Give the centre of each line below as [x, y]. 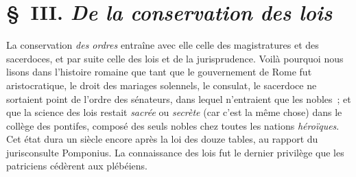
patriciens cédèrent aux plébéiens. [77, 166]
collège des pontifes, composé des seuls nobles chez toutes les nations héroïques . [173, 125]
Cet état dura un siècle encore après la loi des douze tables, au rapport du [162, 139]
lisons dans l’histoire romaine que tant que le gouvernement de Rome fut [159, 72]
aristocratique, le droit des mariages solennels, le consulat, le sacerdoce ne [162, 85]
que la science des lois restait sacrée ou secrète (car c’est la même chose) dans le [174, 112]
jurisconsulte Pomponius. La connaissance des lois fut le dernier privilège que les [175, 152]
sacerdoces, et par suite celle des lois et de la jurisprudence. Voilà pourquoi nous [175, 58]
